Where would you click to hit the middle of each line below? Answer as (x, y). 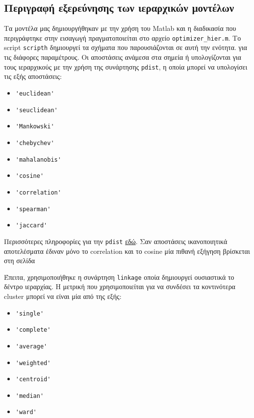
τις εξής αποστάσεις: (33, 76)
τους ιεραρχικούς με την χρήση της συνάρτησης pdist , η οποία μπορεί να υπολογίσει (126, 66)
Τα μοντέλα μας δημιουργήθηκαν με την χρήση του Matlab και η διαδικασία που (120, 28)
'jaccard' (31, 226)
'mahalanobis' (38, 160)
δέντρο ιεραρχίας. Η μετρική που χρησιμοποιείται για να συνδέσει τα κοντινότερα (120, 286)
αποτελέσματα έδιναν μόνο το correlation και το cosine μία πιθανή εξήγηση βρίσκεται (127, 251)
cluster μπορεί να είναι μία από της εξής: (63, 296)
